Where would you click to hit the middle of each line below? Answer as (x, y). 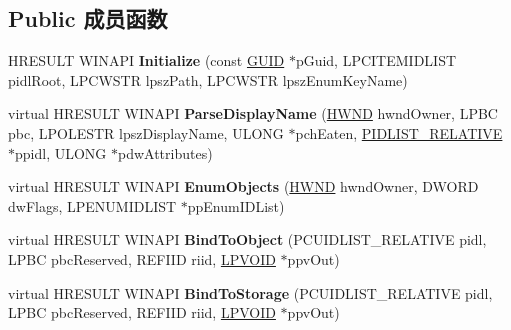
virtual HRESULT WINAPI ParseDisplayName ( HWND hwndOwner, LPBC (253, 113)
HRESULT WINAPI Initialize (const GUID (146, 60)
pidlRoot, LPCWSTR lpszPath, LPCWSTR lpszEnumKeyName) (208, 79)
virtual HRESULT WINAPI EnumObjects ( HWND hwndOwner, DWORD (243, 186)
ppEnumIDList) (236, 205)
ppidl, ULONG (61, 152)
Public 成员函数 (88, 18)
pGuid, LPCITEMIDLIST (376, 60)
